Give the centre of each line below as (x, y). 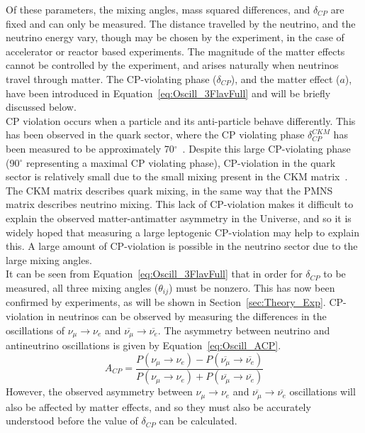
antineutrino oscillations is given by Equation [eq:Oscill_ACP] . (144, 345)
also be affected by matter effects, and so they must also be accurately (158, 406)
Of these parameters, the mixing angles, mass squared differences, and (158, 9)
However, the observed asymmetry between (99, 391)
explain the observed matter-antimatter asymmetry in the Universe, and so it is (179, 218)
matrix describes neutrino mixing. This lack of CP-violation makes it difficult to (180, 204)
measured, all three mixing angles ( (82, 287)
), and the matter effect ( (285, 78)
